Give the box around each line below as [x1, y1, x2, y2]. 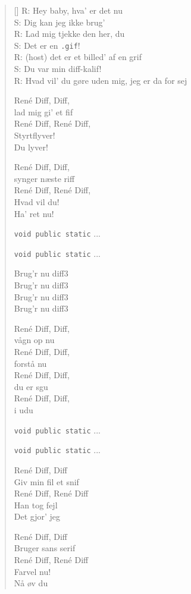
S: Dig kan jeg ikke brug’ [14, 15, 105, 28]
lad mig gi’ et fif [14, 105, 73, 118]
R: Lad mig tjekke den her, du [14, 27, 125, 40]
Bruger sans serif [14, 542, 76, 554]
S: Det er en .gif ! [14, 39, 80, 51]
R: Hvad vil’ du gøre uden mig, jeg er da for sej [14, 74, 187, 86]
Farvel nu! [14, 565, 51, 577]
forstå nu [14, 357, 47, 369]
